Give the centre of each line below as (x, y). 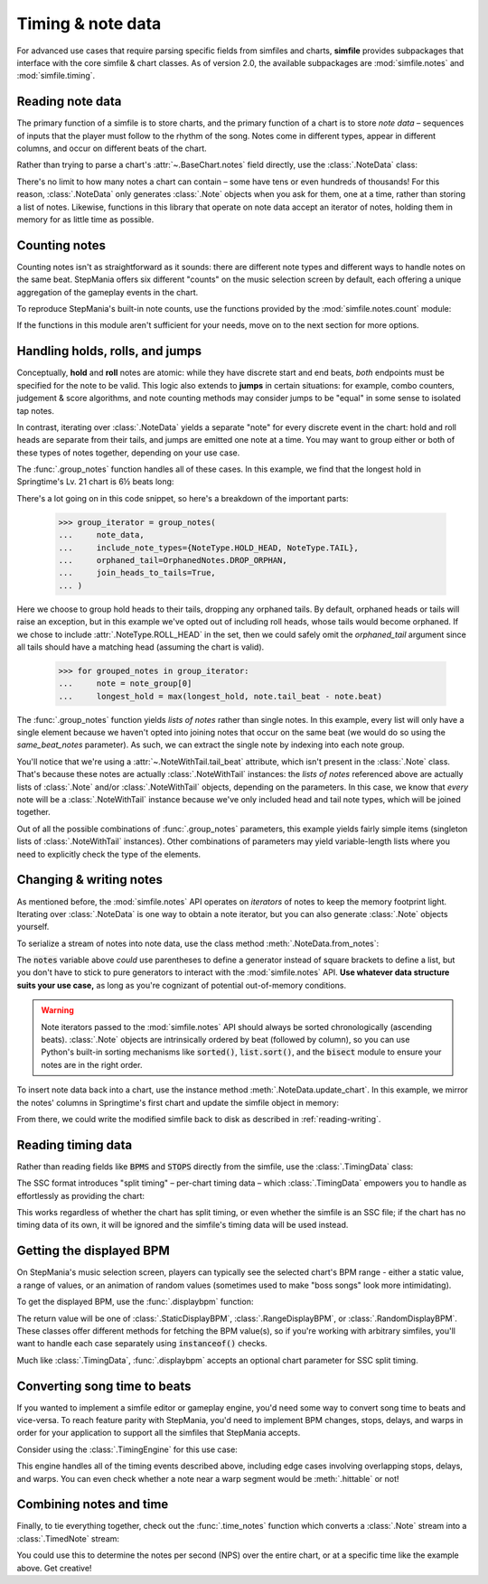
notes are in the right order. (92, 1064)
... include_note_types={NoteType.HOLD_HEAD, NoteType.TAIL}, (208, 548)
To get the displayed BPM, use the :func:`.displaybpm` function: (135, 1302)
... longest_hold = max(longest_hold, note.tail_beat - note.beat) (221, 696)
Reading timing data (75, 1144)
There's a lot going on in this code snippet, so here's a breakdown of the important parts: (183, 498)
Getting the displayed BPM (94, 1251)
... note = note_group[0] (125, 684)
